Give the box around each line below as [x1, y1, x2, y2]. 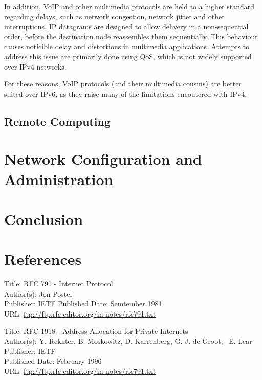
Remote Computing [4, 113, 111, 129]
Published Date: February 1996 [4, 355, 102, 366]
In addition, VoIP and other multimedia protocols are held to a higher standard [4, 1, 255, 11]
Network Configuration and [4, 148, 202, 169]
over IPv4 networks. [4, 61, 67, 72]
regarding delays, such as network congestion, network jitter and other [4, 11, 225, 21]
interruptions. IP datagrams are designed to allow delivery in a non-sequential [4, 21, 249, 32]
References [4, 249, 82, 270]
